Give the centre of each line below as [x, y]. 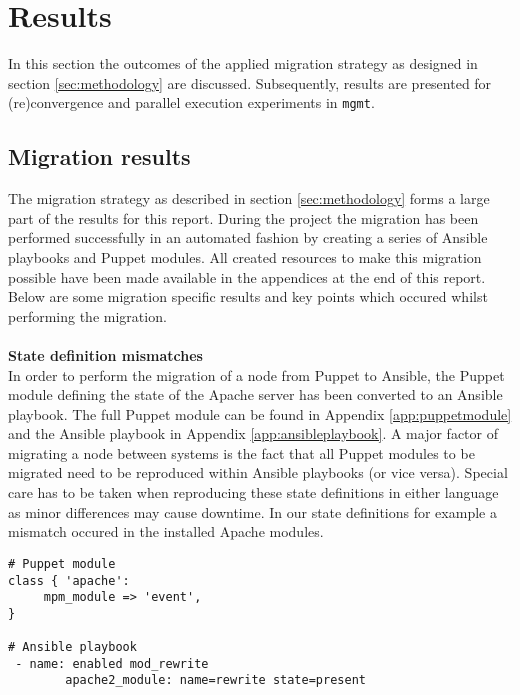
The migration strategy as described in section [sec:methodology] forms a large [249, 198]
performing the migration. [87, 315]
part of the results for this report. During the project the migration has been [243, 217]
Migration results [99, 156]
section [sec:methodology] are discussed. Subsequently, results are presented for [250, 82]
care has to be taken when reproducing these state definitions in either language [253, 492]
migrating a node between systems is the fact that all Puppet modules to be [241, 452]
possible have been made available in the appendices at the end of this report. [247, 276]
